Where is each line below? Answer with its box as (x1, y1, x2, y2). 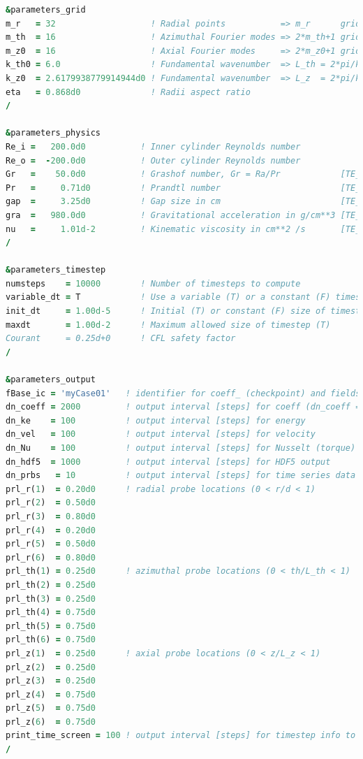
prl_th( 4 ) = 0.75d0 (6, 607, 96, 618)
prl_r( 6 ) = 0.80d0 (6, 552, 96, 563)
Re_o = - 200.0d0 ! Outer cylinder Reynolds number (6, 155, 301, 166)
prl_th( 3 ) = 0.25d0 (6, 593, 96, 604)
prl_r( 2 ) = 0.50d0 (6, 498, 96, 508)
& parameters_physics (6, 128, 101, 138)
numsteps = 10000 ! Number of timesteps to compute (6, 278, 301, 289)
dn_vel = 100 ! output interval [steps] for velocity (6, 429, 316, 440)
